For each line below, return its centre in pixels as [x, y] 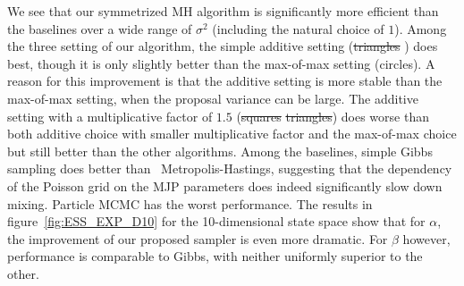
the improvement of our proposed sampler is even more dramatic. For [198, 238]
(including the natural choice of [298, 28]
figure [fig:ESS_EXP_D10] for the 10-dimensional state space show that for [216, 221]
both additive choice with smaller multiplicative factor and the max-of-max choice [232, 134]
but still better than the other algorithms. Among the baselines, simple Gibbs [220, 151]
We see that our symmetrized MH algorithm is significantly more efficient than [223, 11]
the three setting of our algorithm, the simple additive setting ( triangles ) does [223, 46]
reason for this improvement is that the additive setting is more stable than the [225, 81]
